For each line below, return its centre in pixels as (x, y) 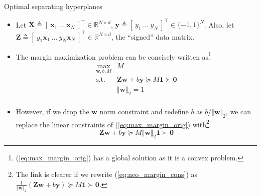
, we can (238, 111)
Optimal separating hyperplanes (53, 6)
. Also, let (219, 24)
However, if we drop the (52, 111)
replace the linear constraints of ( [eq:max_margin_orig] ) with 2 (112, 123)
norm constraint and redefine (144, 111)
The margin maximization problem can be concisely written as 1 (113, 56)
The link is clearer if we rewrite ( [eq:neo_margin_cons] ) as (107, 174)
